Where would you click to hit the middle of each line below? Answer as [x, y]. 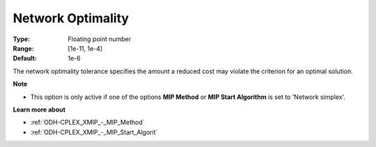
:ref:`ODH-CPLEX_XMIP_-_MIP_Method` [87, 123]
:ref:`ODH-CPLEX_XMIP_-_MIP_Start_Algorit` [94, 132]
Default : [25, 59]
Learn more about [39, 109]
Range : [23, 48]
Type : [22, 39]
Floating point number [100, 39]
